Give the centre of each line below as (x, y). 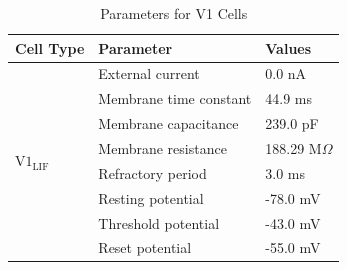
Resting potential (151, 197)
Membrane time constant (175, 98)
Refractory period (152, 172)
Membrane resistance (162, 147)
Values (288, 47)
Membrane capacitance (168, 123)
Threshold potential (159, 222)
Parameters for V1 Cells (174, 13)
